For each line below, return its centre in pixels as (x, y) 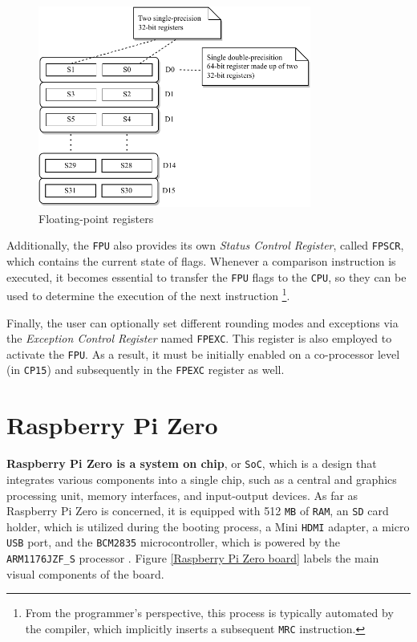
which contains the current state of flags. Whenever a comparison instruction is (201, 261)
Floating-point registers (96, 218)
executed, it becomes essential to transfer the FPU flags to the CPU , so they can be (206, 276)
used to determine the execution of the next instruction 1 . (148, 294)
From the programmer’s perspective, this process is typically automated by (209, 613)
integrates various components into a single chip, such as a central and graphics (202, 479)
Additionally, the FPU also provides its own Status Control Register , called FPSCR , (205, 245)
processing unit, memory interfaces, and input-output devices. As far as (182, 495)
